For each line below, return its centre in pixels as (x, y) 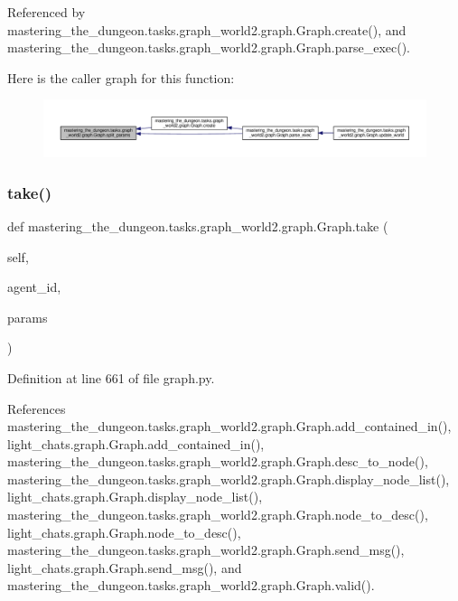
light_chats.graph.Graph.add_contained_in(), (136, 443)
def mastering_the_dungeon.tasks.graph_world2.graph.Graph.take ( (198, 225)
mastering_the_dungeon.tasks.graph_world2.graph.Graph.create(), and (207, 29)
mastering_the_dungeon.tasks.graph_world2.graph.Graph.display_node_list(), (229, 479)
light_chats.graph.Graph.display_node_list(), (135, 497)
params (28, 317)
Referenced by (47, 12)
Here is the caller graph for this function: (121, 77)
